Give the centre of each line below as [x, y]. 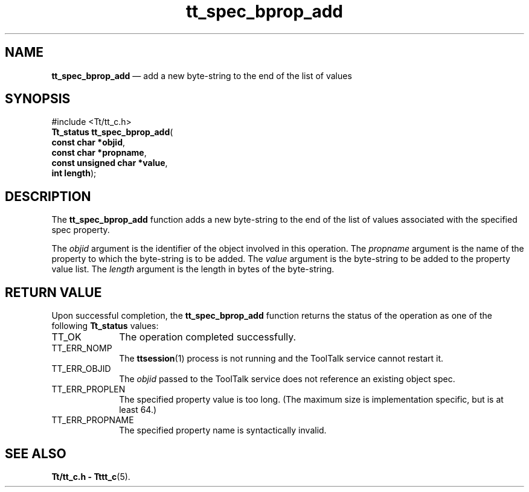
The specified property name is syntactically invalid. [223, 430]
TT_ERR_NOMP [82, 348]
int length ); [74, 173]
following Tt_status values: [105, 326]
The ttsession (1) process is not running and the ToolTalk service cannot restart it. [281, 359]
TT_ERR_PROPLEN [88, 389]
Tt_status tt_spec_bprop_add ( [112, 132]
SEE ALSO [36, 453]
